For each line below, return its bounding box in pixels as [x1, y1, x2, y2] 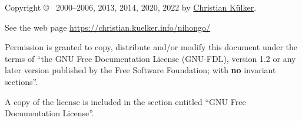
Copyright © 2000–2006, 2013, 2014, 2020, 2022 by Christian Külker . [5, 1, 257, 13]
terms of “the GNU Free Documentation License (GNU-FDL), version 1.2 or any [5, 52, 296, 64]
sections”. [5, 75, 38, 87]
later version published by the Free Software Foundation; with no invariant [5, 64, 276, 76]
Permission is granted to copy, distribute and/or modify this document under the [5, 41, 298, 53]
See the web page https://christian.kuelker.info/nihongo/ [5, 21, 211, 33]
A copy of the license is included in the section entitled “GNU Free [5, 95, 246, 107]
